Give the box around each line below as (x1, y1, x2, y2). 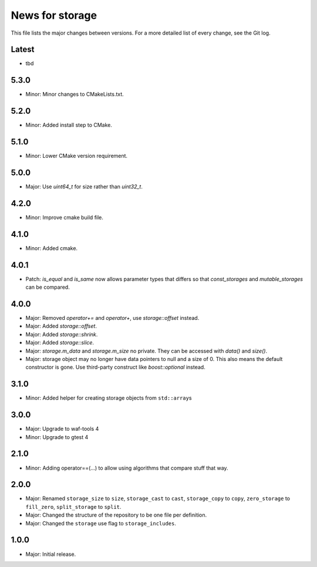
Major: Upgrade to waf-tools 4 (25, 426, 99, 433)
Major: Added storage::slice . (25, 339, 94, 346)
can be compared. (25, 283, 70, 291)
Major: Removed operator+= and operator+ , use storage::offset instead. (25, 315, 200, 322)
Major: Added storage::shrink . (25, 330, 98, 338)
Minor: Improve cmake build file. (25, 214, 104, 221)
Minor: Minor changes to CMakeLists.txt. (25, 91, 124, 98)
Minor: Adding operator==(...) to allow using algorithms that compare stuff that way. (25, 464, 228, 471)
